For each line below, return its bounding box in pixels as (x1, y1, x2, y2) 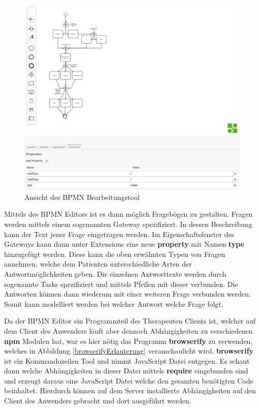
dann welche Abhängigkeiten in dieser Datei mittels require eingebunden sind (4, 365, 248, 376)
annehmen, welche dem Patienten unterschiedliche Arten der (4, 258, 192, 269)
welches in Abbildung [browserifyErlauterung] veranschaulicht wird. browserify (4, 345, 254, 356)
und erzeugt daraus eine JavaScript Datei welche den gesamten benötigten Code (4, 375, 253, 386)
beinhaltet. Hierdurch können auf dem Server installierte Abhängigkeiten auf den (4, 385, 256, 396)
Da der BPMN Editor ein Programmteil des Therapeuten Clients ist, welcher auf (4, 315, 256, 326)
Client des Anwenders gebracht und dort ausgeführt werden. (4, 395, 191, 406)
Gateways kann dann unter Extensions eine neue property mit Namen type (4, 239, 244, 249)
